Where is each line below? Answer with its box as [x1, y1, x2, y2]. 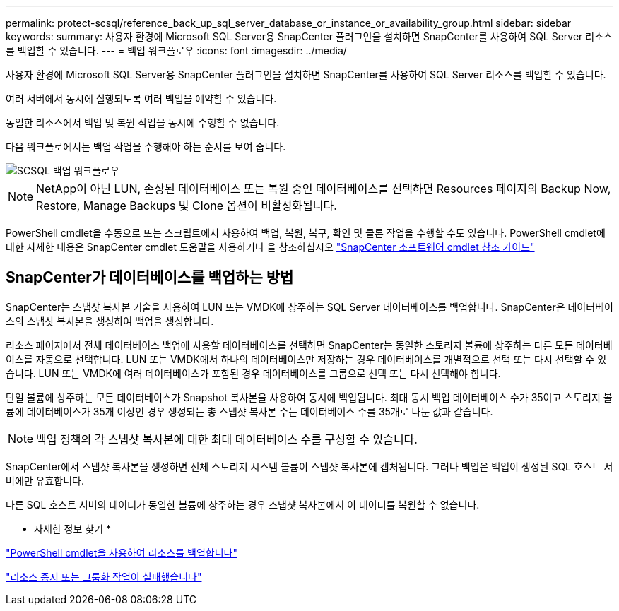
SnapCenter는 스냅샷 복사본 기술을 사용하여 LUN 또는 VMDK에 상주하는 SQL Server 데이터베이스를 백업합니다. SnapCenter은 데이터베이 [6, 300, 613, 313]
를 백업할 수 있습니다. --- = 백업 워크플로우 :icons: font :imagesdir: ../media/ [6, 45, 347, 57]
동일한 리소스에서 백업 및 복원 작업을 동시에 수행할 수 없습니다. [6, 117, 280, 129]
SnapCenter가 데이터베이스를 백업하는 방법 [6, 268, 294, 287]
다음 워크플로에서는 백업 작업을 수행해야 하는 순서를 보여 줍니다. [6, 141, 286, 153]
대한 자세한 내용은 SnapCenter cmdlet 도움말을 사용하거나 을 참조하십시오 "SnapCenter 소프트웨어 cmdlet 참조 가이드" [6, 241, 535, 253]
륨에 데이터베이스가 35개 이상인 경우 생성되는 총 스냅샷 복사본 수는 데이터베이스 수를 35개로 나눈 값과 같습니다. [6, 405, 493, 417]
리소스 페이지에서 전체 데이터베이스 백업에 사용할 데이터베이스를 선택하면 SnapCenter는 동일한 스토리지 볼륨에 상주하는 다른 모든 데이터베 [6, 338, 613, 351]
